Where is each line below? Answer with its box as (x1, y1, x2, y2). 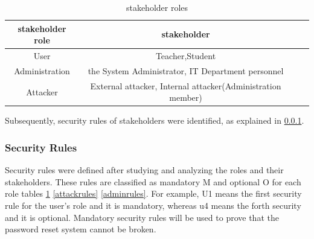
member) (169, 91, 202, 104)
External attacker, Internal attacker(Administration (90, 79, 281, 92)
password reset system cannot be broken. (5, 223, 156, 235)
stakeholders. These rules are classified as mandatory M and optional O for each (5, 175, 301, 188)
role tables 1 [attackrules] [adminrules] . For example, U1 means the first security (5, 187, 302, 200)
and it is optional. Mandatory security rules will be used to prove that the (5, 211, 279, 223)
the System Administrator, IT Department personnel (88, 64, 284, 77)
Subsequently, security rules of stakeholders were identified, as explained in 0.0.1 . (5, 114, 304, 127)
